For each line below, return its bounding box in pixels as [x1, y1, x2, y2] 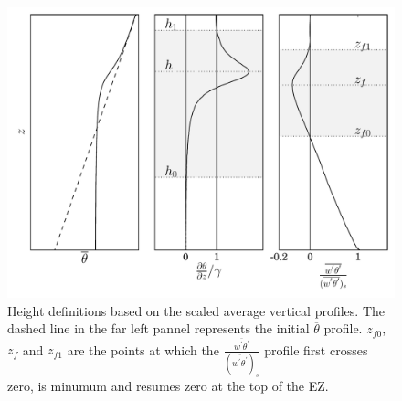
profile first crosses [264, 340, 368, 359]
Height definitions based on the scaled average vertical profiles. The [7, 301, 386, 320]
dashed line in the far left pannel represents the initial [7, 319, 310, 338]
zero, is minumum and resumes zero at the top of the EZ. [7, 375, 329, 395]
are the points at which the [67, 340, 219, 359]
